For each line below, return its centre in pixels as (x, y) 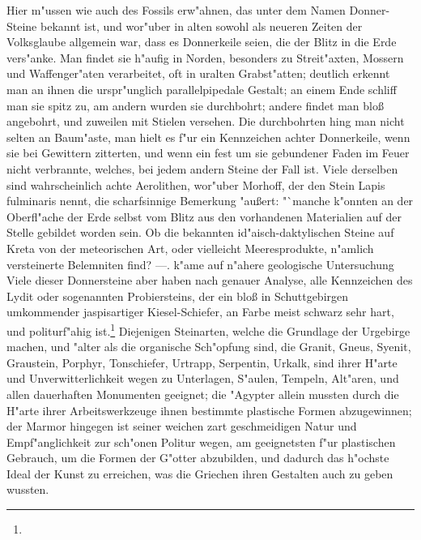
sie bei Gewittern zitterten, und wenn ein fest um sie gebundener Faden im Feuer (208, 153)
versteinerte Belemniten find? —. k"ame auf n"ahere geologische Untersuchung (200, 264)
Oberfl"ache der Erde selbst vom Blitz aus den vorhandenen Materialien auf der (204, 216)
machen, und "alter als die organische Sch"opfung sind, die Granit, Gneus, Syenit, (209, 347)
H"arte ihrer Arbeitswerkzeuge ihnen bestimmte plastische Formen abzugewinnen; (209, 410)
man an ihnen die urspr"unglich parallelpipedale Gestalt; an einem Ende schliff (202, 89)
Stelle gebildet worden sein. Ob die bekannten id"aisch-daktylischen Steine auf (200, 232)
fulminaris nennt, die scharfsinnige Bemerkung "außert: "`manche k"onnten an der (210, 201)
